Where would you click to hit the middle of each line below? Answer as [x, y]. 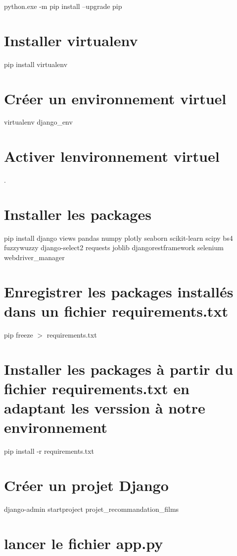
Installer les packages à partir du [119, 369]
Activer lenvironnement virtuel [112, 156]
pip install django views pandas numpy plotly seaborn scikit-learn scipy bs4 [118, 238]
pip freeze [19, 334]
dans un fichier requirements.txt [116, 311]
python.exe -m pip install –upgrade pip [63, 6]
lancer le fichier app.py [84, 543]
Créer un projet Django [86, 485]
